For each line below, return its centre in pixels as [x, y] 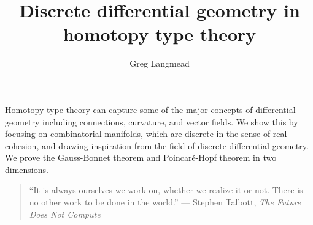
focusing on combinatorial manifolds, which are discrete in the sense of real [146, 134]
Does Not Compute [65, 214]
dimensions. [27, 169]
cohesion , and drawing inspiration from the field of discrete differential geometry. [157, 145]
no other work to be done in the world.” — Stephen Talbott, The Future [165, 202]
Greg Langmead [160, 63]
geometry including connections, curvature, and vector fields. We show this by [152, 121]
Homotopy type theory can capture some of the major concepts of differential [150, 109]
